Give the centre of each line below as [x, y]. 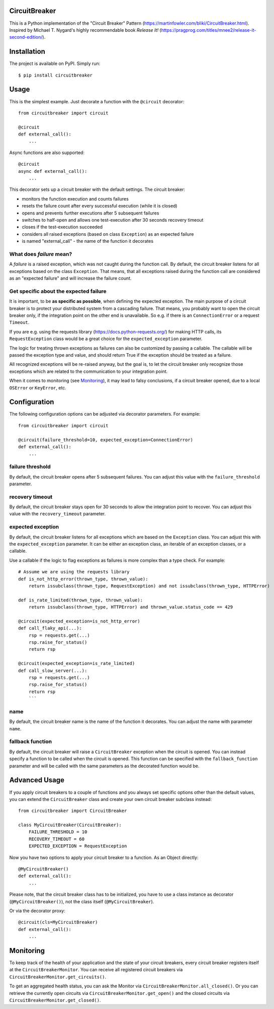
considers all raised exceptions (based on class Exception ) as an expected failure [108, 234]
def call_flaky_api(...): [50, 628]
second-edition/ [26, 37]
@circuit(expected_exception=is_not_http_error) [79, 621]
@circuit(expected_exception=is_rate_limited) [77, 663]
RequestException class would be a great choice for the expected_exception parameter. [106, 339]
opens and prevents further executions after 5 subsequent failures [90, 213]
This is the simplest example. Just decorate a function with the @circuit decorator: [97, 101]
